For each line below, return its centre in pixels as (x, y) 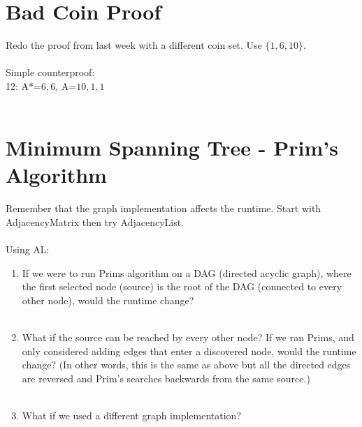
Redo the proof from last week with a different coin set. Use (134, 45)
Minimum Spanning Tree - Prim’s (172, 148)
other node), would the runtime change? (108, 300)
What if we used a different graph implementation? (132, 415)
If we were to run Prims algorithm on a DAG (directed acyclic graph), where (187, 272)
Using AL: (28, 249)
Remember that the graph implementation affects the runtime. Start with (164, 208)
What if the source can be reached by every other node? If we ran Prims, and (188, 337)
